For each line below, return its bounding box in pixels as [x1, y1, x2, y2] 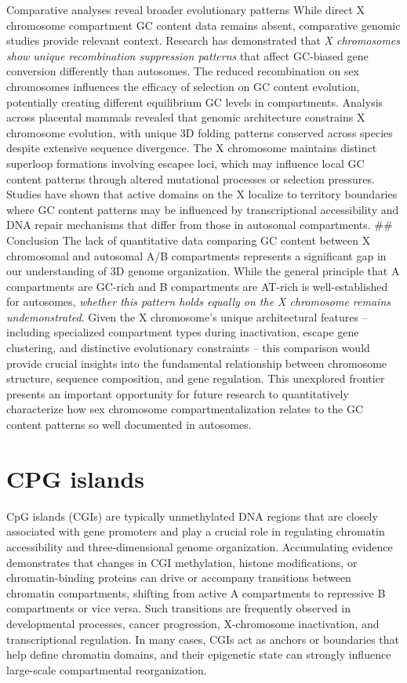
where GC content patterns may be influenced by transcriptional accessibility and [6, 201, 399, 217]
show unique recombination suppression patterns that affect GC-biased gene [6, 47, 369, 64]
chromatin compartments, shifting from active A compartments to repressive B [6, 584, 386, 601]
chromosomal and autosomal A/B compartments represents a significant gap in [6, 247, 387, 263]
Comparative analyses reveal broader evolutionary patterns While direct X [6, 2, 365, 17]
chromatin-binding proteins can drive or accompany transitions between [6, 569, 351, 586]
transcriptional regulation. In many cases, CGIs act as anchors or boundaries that [6, 630, 399, 647]
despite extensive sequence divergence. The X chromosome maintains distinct [6, 140, 377, 156]
